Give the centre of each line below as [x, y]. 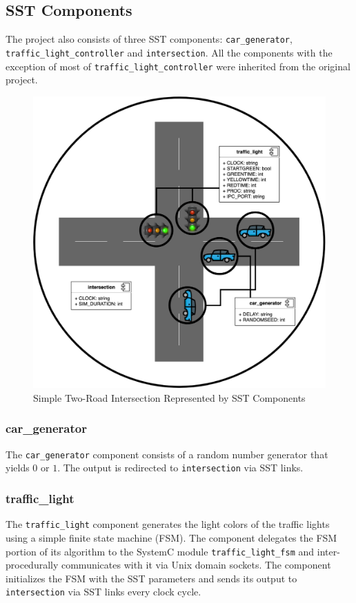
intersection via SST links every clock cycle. [103, 592]
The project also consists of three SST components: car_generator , [149, 39]
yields [18, 468]
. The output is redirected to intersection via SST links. [180, 468]
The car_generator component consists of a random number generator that [167, 454]
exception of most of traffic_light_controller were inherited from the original [178, 66]
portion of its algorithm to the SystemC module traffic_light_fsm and [160, 551]
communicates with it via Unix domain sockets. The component [196, 565]
